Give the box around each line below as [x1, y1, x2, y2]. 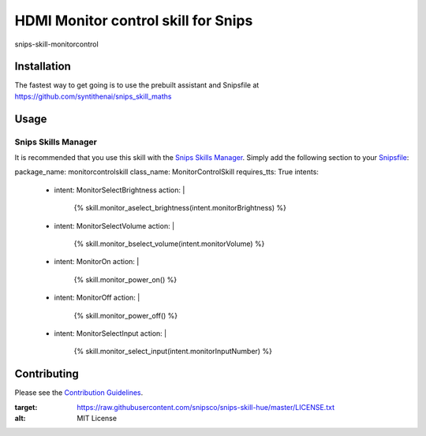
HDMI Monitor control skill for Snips [14, 12, 253, 29]
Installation [14, 60, 71, 73]
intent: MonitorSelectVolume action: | [54, 221, 175, 230]
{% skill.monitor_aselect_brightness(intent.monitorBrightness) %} [73, 203, 287, 213]
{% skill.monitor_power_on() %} [73, 274, 177, 284]
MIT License [77, 413, 118, 423]
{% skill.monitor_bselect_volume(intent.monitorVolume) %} [73, 239, 265, 248]
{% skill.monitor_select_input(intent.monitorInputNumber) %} [73, 347, 272, 356]
